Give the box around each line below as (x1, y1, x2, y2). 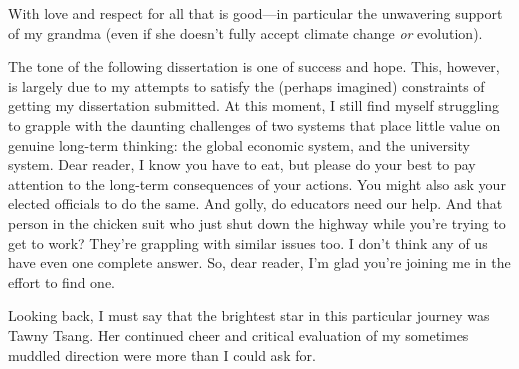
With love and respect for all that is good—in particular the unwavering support (8, 3, 503, 23)
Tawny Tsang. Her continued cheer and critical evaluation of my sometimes (8, 324, 469, 345)
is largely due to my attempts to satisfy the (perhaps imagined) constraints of (8, 75, 485, 96)
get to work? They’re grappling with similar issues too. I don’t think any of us (8, 232, 488, 253)
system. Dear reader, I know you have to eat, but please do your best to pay (8, 154, 476, 175)
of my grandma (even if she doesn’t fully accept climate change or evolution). (8, 22, 483, 43)
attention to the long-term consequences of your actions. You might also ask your (8, 173, 506, 194)
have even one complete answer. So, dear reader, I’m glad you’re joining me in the (8, 252, 511, 273)
